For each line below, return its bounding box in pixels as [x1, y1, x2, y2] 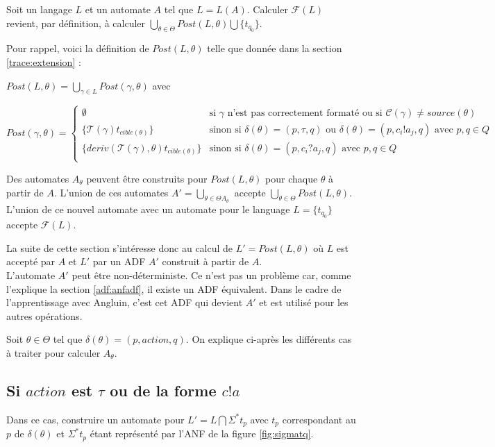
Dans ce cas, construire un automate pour [6, 412, 185, 426]
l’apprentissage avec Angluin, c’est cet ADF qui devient [6, 295, 243, 310]
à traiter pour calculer [6, 345, 101, 360]
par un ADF [92, 254, 146, 269]
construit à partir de [162, 254, 249, 269]
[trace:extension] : [6, 54, 81, 69]
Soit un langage [6, 2, 72, 16]
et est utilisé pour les [259, 295, 349, 310]
